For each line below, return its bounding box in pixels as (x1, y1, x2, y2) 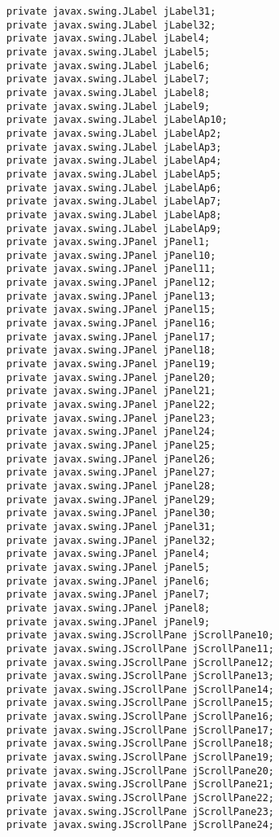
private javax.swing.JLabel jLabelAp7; (6, 195, 222, 208)
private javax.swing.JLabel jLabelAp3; (6, 141, 222, 153)
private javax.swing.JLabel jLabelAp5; (6, 168, 222, 180)
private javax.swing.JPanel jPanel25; (6, 440, 216, 451)
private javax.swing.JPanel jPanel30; (6, 507, 216, 519)
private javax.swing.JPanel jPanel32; (6, 534, 216, 546)
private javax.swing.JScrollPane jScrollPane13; (6, 670, 274, 682)
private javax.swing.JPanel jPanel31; (6, 520, 216, 532)
